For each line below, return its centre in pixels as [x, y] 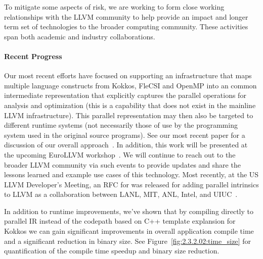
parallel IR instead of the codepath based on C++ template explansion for [120, 221]
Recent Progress [33, 56]
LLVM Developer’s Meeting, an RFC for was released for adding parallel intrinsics [131, 184]
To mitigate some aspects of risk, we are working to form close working [114, 7]
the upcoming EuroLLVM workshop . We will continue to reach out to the [120, 154]
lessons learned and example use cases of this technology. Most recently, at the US [131, 174]
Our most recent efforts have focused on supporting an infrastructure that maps [128, 75]
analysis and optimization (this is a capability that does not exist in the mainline [130, 105]
